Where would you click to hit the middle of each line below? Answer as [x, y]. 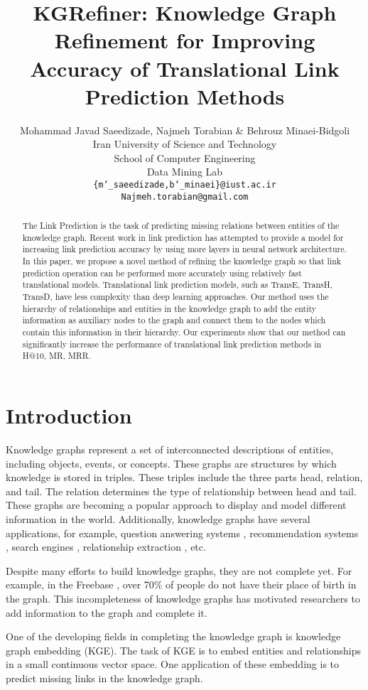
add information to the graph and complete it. [107, 612]
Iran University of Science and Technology [185, 144]
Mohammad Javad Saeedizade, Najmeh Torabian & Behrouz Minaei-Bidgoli [185, 130]
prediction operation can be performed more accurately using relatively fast [162, 273]
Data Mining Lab [185, 172]
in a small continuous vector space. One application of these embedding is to [173, 664]
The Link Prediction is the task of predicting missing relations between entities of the [181, 226]
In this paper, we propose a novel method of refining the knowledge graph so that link [182, 261]
